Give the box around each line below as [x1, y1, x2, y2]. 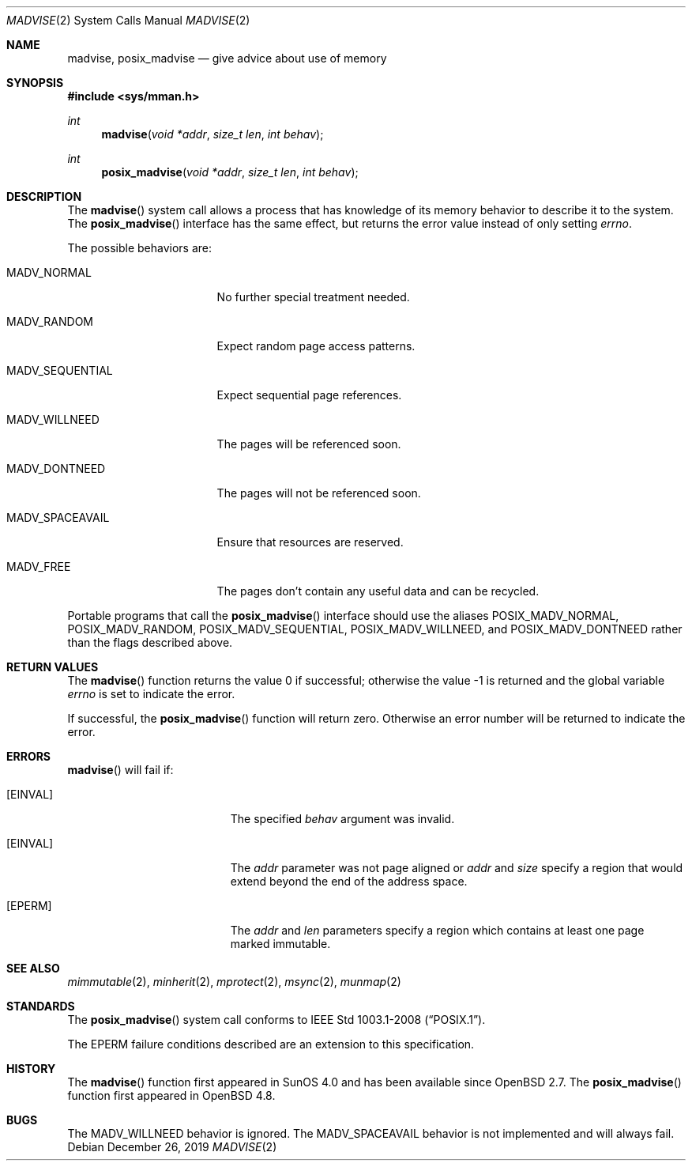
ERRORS [6, 750, 51, 763]
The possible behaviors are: [67, 241, 212, 255]
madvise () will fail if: [67, 763, 174, 776]
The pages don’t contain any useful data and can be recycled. [216, 584, 540, 598]
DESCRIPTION [6, 190, 82, 203]
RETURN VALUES [6, 660, 99, 674]
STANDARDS [6, 999, 75, 1013]
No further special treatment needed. [216, 290, 410, 304]
